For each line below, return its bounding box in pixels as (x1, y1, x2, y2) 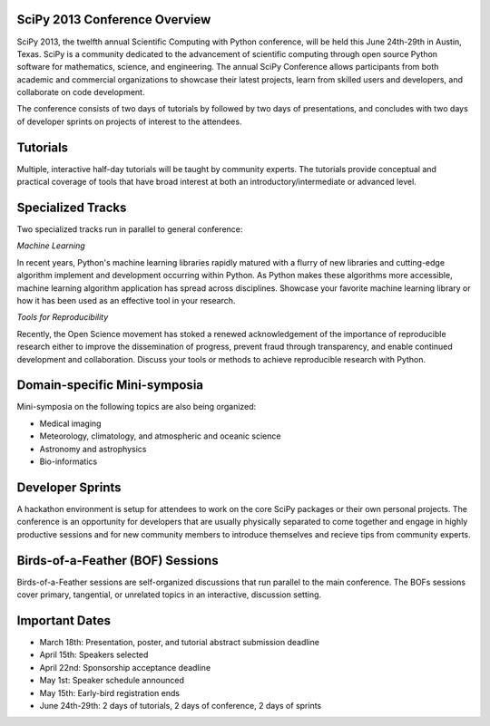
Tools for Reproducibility (16, 312, 109, 323)
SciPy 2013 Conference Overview (16, 12, 211, 27)
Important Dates (16, 613, 111, 628)
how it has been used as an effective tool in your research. (16, 295, 236, 306)
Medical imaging (39, 418, 102, 429)
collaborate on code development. (16, 87, 145, 98)
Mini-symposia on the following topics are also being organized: (16, 402, 257, 412)
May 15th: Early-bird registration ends (39, 687, 181, 698)
